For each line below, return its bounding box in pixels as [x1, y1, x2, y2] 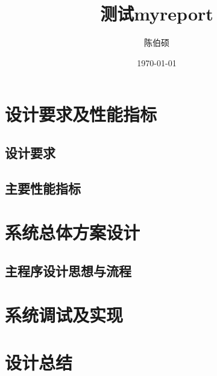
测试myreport [100, 1, 213, 26]
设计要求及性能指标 [5, 102, 157, 127]
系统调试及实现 [5, 302, 124, 327]
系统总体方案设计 [5, 220, 140, 245]
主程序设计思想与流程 [5, 261, 131, 280]
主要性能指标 [5, 178, 81, 197]
